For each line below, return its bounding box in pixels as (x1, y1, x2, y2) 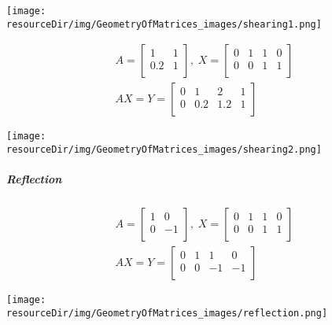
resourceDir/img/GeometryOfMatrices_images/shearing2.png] (6, 144, 322, 156)
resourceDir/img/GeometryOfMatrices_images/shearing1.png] (6, 18, 322, 30)
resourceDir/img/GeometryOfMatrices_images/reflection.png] (6, 307, 328, 319)
